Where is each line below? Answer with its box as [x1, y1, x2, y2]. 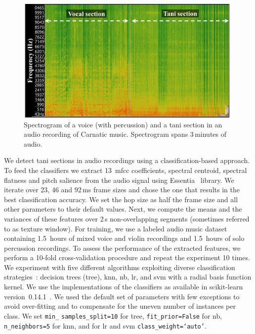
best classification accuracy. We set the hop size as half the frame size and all [4, 194, 238, 204]
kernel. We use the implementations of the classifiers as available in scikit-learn [4, 281, 243, 292]
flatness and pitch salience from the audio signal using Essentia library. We [4, 174, 234, 185]
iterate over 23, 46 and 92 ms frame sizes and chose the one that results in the [4, 184, 240, 195]
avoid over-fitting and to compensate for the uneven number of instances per [4, 301, 236, 311]
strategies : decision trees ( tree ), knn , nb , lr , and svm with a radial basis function [4, 272, 252, 282]
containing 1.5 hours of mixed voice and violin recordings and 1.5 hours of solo [4, 233, 245, 243]
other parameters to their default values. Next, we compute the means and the [4, 204, 242, 214]
